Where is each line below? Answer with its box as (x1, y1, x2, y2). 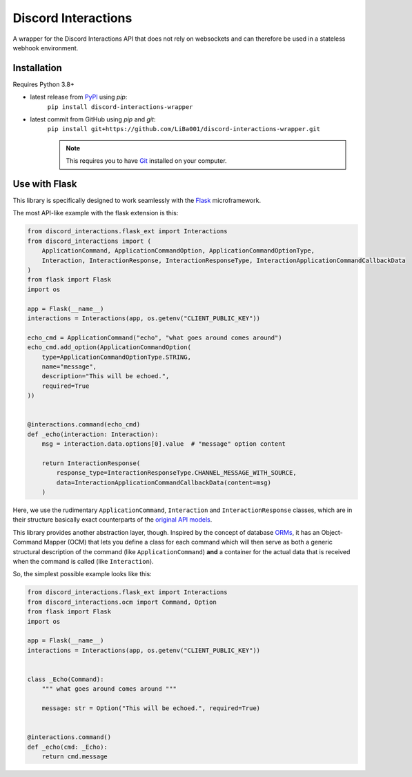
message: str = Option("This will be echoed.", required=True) (41, 705, 261, 712)
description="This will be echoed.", (41, 373, 170, 380)
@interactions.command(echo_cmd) (27, 421, 141, 429)
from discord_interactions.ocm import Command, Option (27, 598, 217, 606)
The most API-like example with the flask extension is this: (12, 209, 179, 217)
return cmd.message (41, 752, 108, 760)
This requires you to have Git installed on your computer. (66, 157, 227, 165)
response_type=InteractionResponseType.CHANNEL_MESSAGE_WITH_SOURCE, (56, 469, 297, 477)
